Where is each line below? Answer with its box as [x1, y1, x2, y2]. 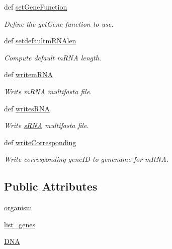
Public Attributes [4, 178, 98, 194]
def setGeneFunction [4, 2, 67, 12]
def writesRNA [4, 103, 50, 113]
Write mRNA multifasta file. [4, 86, 92, 96]
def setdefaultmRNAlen [4, 35, 76, 46]
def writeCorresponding [4, 137, 76, 147]
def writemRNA [4, 69, 53, 80]
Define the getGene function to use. [4, 18, 114, 29]
